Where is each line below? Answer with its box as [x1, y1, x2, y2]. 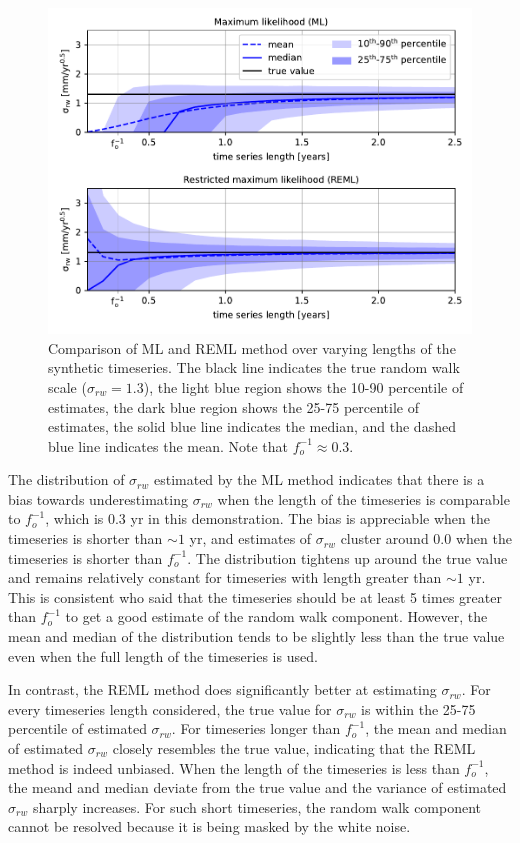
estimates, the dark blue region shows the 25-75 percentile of [48, 396, 419, 417]
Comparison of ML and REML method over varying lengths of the [48, 337, 456, 358]
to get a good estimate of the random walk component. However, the [65, 606, 488, 627]
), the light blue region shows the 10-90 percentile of [143, 376, 464, 397]
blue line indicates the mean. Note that [48, 435, 289, 456]
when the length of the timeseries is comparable [217, 488, 510, 509]
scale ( [48, 376, 87, 397]
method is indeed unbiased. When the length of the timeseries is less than [8, 757, 460, 778]
